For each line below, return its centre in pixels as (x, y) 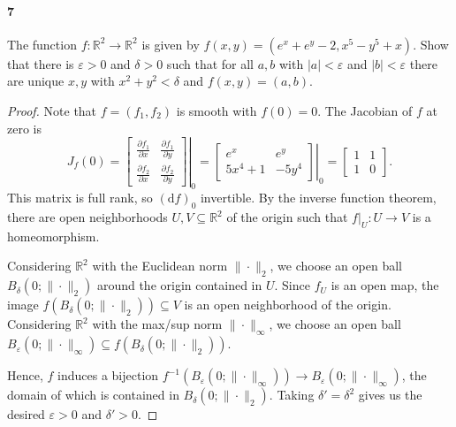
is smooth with (217, 110)
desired (26, 414)
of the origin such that (287, 217)
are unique (36, 81)
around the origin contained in (179, 285)
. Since (292, 285)
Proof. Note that (52, 110)
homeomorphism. (53, 236)
